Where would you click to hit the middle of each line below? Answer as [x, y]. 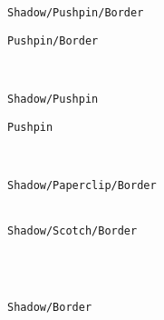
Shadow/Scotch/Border [72, 231]
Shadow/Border [50, 307]
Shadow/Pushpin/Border [76, 13]
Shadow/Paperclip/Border [82, 185]
